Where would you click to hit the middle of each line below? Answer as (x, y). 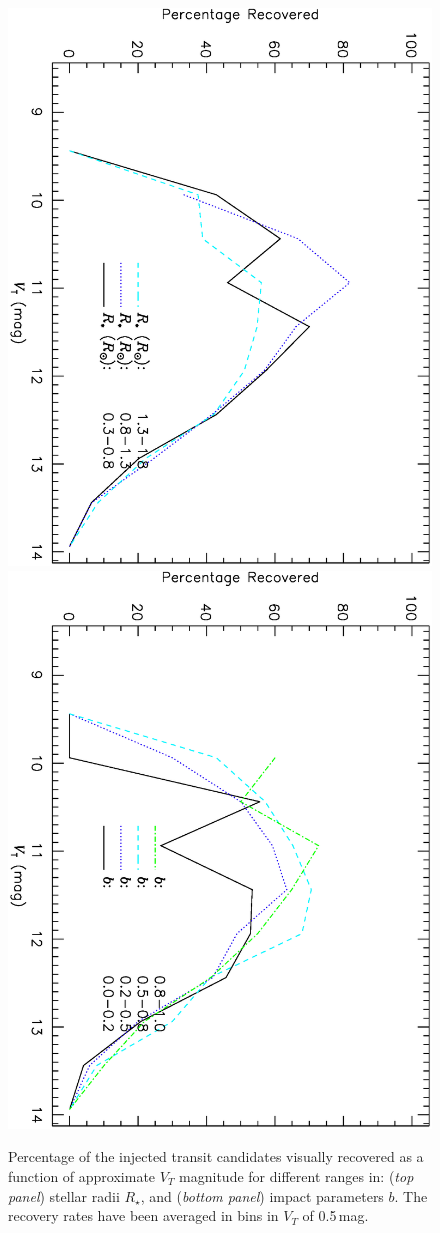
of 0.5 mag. (335, 1215)
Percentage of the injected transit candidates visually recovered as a (216, 1156)
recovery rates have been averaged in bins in (143, 1215)
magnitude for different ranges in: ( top (296, 1175)
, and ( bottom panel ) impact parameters (262, 1195)
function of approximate (82, 1175)
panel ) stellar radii (64, 1195)
